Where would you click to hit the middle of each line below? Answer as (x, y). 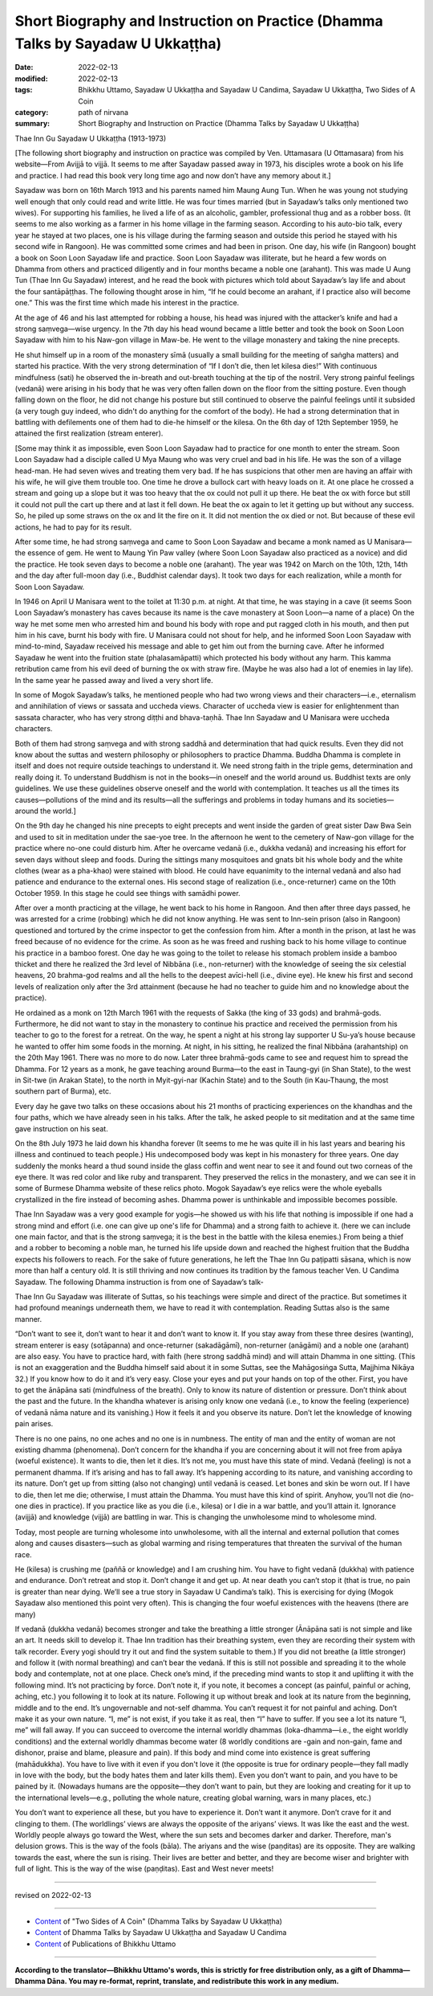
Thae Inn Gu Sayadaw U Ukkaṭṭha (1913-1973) (91, 138)
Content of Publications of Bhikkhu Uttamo (105, 1944)
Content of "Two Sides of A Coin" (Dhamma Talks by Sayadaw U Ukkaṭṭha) (158, 1921)
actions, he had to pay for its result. (73, 527)
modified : (31, 78)
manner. (28, 1319)
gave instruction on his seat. (61, 1128)
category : (32, 112)
